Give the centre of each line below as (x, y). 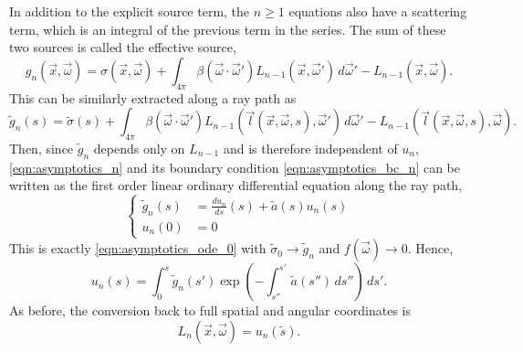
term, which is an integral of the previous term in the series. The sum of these (228, 29)
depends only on (139, 148)
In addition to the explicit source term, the (130, 11)
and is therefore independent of (310, 148)
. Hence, (430, 248)
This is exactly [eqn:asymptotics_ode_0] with (138, 248)
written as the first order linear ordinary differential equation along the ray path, (236, 185)
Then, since (42, 148)
